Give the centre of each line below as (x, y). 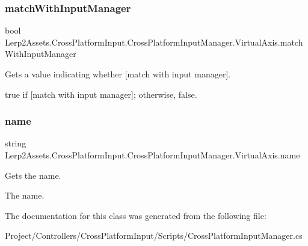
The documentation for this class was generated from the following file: (136, 215)
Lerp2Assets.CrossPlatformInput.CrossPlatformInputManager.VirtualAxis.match (154, 42)
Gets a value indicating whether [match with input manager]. (118, 74)
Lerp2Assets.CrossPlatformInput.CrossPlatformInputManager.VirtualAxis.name (152, 155)
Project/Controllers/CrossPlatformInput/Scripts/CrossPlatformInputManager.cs (154, 235)
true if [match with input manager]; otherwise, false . (101, 94)
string (16, 143)
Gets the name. (33, 175)
